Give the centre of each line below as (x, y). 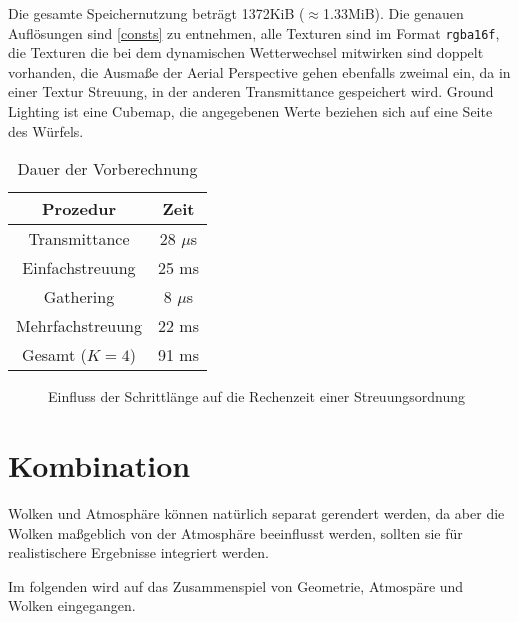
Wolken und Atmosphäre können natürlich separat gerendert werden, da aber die (256, 512)
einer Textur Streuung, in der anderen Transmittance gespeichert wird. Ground (251, 91)
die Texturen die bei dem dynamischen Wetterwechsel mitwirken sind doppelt (246, 52)
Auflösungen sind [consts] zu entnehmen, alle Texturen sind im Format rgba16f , (254, 32)
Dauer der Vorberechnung (107, 169)
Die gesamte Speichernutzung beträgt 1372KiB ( (156, 13)
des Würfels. (46, 130)
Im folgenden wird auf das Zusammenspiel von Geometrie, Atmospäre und (236, 585)
